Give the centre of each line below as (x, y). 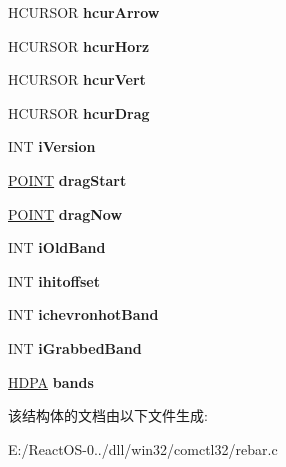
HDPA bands (51, 381)
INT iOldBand (57, 247)
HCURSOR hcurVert (77, 79)
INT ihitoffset (54, 280)
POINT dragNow (65, 213)
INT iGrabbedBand (75, 347)
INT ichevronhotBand (83, 314)
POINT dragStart (67, 179)
